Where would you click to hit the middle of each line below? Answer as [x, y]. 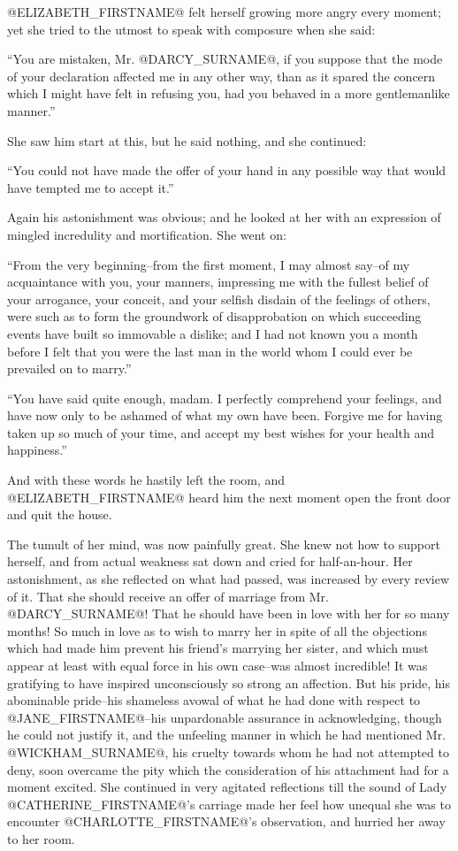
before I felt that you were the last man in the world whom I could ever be [210, 351]
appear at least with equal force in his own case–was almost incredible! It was [218, 665]
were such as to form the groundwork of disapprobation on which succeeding [214, 316]
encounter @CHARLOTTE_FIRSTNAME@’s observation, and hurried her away [226, 821]
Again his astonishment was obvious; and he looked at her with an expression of [224, 217]
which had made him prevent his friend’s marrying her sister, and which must [218, 648]
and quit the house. [60, 514]
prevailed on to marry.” [69, 368]
